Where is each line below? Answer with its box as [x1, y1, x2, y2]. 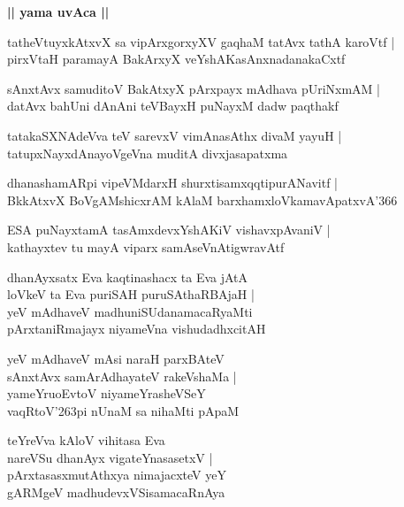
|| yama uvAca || [7, 3, 110, 20]
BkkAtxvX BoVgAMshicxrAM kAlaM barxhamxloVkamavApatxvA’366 [7, 190, 398, 209]
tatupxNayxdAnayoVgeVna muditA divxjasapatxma [7, 143, 288, 162]
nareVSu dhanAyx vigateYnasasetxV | [7, 448, 213, 466]
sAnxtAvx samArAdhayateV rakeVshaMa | [7, 366, 237, 385]
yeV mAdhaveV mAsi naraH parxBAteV [7, 349, 225, 367]
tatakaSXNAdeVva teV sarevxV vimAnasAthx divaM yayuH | [7, 126, 342, 144]
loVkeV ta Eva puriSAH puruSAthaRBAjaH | [7, 285, 255, 303]
